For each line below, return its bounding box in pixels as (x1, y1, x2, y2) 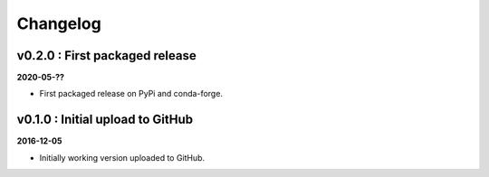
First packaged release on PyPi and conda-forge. (39, 88, 224, 99)
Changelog (16, 14, 101, 33)
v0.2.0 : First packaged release (16, 48, 197, 63)
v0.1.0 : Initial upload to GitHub (16, 112, 194, 127)
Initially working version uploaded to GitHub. (39, 152, 206, 163)
